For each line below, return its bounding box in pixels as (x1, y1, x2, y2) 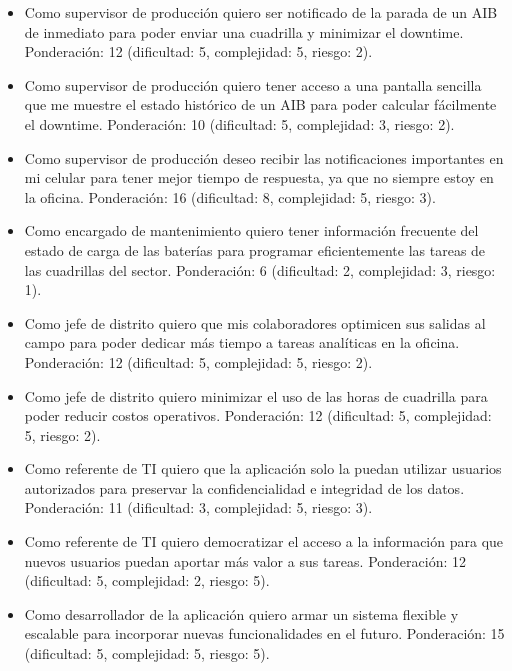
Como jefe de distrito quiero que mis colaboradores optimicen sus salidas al (24, 312, 486, 333)
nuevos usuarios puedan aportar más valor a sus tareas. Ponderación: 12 (24, 550, 466, 571)
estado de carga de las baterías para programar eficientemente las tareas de (24, 239, 486, 260)
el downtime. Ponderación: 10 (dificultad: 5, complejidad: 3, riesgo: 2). (24, 113, 455, 134)
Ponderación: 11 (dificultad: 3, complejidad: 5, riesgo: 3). (24, 497, 373, 518)
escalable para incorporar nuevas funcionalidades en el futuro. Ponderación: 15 (24, 623, 505, 644)
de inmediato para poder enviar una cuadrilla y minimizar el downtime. (24, 21, 464, 42)
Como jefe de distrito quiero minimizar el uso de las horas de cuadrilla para (24, 385, 488, 406)
